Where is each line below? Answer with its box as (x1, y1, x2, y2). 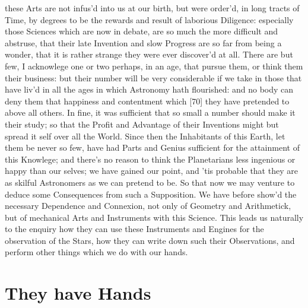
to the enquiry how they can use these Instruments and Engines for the (5, 223, 264, 235)
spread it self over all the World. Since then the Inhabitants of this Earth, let (5, 129, 285, 142)
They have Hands (5, 281, 151, 305)
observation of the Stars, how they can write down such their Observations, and (5, 234, 295, 246)
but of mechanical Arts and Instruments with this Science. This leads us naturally (5, 211, 304, 223)
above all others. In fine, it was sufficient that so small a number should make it (5, 106, 296, 119)
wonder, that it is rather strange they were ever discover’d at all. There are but (5, 48, 293, 61)
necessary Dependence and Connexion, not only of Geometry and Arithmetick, (5, 199, 291, 212)
